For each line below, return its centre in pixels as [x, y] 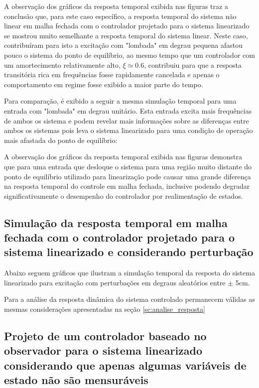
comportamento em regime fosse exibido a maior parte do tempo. [104, 84]
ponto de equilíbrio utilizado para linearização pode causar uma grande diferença [128, 176]
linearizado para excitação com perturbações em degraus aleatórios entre [115, 282]
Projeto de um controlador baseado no [105, 336]
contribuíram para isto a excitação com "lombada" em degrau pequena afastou [123, 45]
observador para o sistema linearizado [103, 350]
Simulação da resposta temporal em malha [116, 222]
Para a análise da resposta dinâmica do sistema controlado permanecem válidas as [129, 299]
